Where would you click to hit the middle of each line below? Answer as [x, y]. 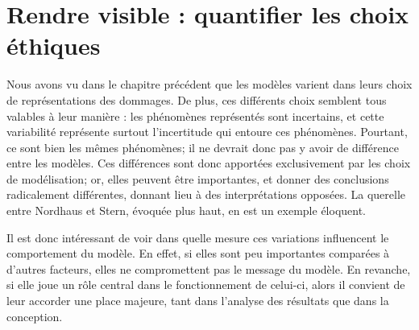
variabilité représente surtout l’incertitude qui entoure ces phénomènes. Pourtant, [207, 132]
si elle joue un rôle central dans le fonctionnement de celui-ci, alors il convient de [206, 285]
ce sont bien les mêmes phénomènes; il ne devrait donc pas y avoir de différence [203, 147]
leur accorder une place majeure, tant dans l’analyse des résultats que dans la [198, 301]
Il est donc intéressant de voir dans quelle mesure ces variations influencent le [198, 237]
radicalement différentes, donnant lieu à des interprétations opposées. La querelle [206, 194]
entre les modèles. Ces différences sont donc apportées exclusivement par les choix [209, 163]
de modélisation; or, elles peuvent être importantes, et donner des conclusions [198, 178]
